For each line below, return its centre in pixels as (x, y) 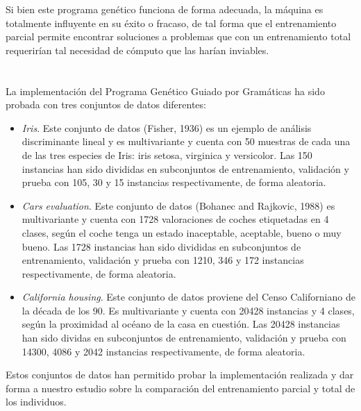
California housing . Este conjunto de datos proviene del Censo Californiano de (188, 297)
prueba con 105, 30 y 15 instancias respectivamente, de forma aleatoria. (174, 182)
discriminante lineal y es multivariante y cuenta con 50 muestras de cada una (186, 141)
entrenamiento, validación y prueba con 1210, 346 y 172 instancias (163, 260)
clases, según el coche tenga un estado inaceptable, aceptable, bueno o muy (182, 232)
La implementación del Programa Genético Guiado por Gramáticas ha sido (165, 91)
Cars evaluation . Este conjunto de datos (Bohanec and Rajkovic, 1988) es (178, 205)
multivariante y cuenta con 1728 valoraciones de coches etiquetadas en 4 (175, 219)
